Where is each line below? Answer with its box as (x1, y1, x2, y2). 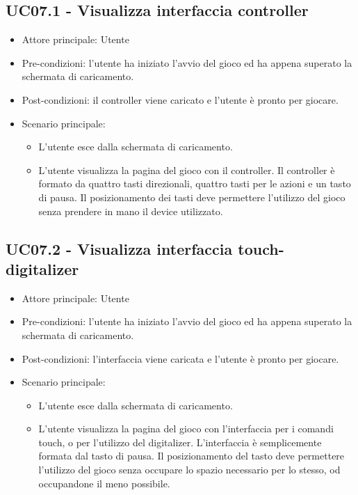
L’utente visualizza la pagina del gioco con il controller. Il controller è (38, 162, 335, 177)
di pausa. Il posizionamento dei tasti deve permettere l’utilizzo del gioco (38, 189, 345, 204)
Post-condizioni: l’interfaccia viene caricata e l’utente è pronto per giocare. (22, 351, 339, 366)
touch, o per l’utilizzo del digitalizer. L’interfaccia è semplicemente (38, 434, 322, 449)
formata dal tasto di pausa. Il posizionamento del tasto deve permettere (38, 448, 345, 463)
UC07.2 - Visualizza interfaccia (6, 237, 233, 259)
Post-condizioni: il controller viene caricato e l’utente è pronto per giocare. (22, 92, 339, 107)
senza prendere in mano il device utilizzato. (38, 203, 223, 218)
